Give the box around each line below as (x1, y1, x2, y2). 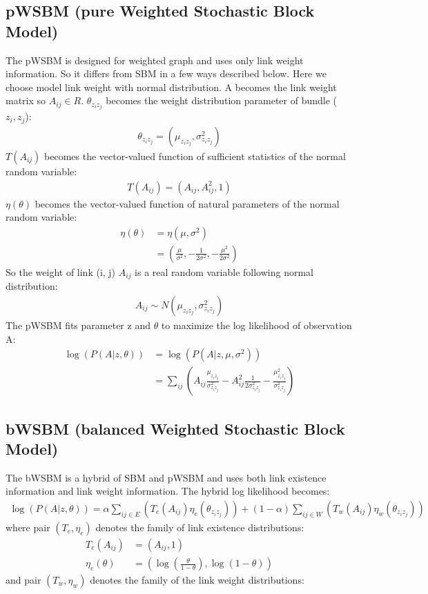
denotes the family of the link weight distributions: (90, 573, 304, 587)
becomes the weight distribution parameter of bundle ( (106, 93, 338, 108)
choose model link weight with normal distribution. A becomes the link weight (6, 79, 337, 94)
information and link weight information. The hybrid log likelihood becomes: (6, 484, 330, 498)
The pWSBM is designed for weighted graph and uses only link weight (6, 52, 304, 67)
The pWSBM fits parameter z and (6, 317, 150, 332)
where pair (6, 519, 50, 534)
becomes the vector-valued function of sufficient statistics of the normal (44, 148, 346, 163)
